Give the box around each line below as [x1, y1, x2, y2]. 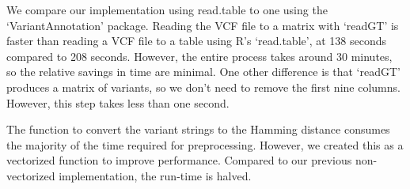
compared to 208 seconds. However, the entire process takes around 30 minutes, [6, 47, 393, 64]
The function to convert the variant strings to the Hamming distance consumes [6, 121, 390, 138]
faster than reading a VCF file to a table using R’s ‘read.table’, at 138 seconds [6, 32, 386, 49]
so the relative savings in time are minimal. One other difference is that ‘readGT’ [6, 63, 401, 80]
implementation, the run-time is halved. [59, 167, 252, 183]
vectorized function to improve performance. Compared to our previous [6, 152, 352, 168]
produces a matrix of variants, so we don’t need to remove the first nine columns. [6, 78, 401, 95]
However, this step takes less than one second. [6, 94, 230, 111]
